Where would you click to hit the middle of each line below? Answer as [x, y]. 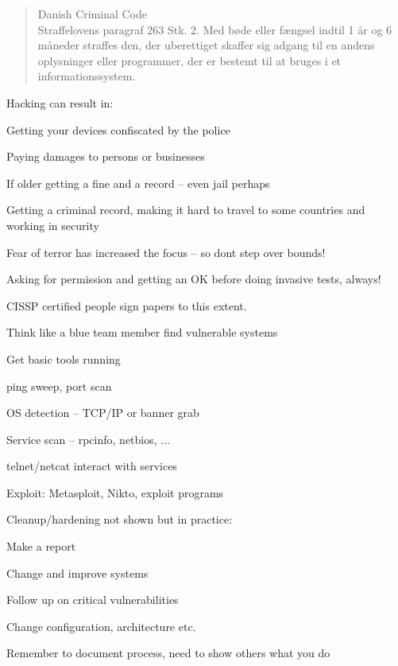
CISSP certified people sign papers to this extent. [127, 305]
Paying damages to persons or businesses [106, 156]
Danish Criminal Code [93, 14]
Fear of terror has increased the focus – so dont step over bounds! [166, 252]
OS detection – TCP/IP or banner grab [103, 413]
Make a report [41, 546]
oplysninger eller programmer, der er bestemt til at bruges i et [189, 60]
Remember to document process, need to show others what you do [168, 653]
